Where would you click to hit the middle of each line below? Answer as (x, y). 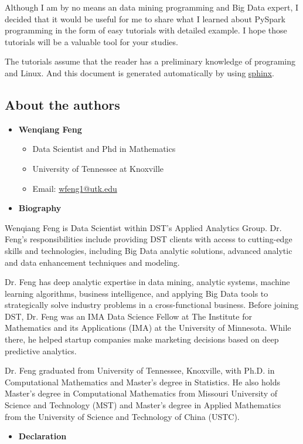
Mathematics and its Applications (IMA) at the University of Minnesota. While (148, 328)
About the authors (62, 104)
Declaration (42, 436)
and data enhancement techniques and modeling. (92, 262)
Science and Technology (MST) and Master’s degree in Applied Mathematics (143, 405)
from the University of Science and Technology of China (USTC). (122, 416)
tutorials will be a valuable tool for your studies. (91, 41)
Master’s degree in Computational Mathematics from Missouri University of (141, 393)
